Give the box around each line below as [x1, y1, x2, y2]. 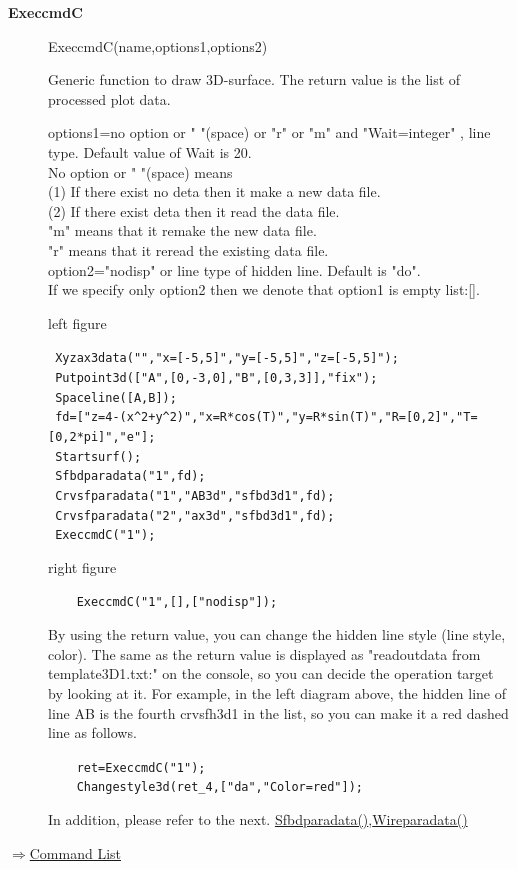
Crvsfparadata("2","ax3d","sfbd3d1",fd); [55, 508, 335, 523]
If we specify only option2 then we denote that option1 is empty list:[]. [48, 279, 480, 300]
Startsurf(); [55, 449, 142, 464]
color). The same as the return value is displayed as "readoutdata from [48, 643, 481, 664]
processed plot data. [48, 88, 171, 109]
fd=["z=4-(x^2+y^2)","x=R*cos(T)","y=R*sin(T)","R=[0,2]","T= [55, 410, 478, 425]
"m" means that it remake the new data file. [48, 220, 317, 241]
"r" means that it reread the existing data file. [48, 239, 329, 260]
